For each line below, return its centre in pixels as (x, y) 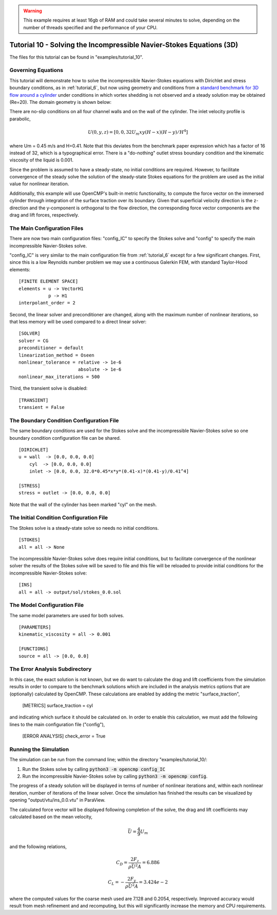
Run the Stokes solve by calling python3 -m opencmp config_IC (94, 769)
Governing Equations (36, 70)
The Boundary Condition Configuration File (64, 420)
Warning (33, 11)
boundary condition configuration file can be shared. (65, 438)
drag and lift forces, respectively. (44, 215)
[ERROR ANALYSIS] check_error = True (64, 736)
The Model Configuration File (47, 605)
